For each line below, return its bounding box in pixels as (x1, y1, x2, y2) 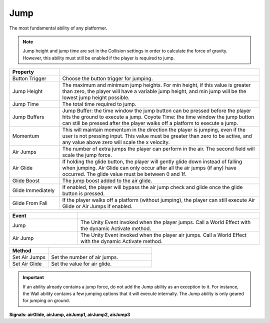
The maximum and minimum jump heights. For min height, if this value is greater (62, 81, 251, 88)
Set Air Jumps (12, 254, 46, 261)
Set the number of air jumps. (50, 254, 118, 261)
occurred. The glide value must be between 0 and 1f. (62, 170, 186, 177)
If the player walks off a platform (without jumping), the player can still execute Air (62, 196, 255, 203)
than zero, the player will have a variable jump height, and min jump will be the (62, 88, 246, 95)
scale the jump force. (62, 151, 112, 158)
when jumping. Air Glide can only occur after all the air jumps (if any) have (62, 164, 237, 171)
